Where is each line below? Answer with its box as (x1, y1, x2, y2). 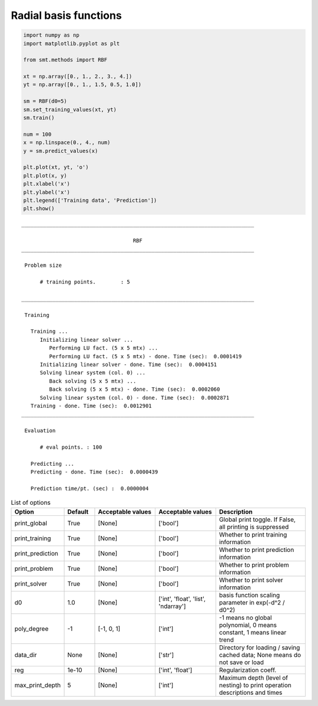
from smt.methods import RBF (23, 57, 108, 63)
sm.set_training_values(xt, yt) (23, 106, 117, 113)
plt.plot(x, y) (23, 172, 67, 179)
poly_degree (14, 625, 49, 633)
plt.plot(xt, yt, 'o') (23, 164, 89, 171)
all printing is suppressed (218, 522, 289, 531)
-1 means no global (218, 613, 272, 622)
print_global (14, 519, 47, 527)
